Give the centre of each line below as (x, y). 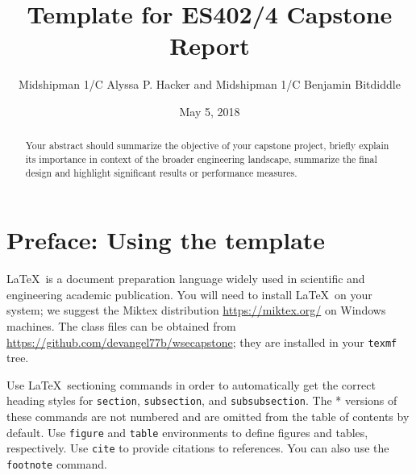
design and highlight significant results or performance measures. (161, 172)
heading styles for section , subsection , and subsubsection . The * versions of (202, 400)
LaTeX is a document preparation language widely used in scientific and (186, 279)
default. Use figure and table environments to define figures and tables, (187, 432)
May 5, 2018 (210, 111)
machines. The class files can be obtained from (121, 325)
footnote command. (57, 463)
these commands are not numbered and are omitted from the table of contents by (208, 417)
